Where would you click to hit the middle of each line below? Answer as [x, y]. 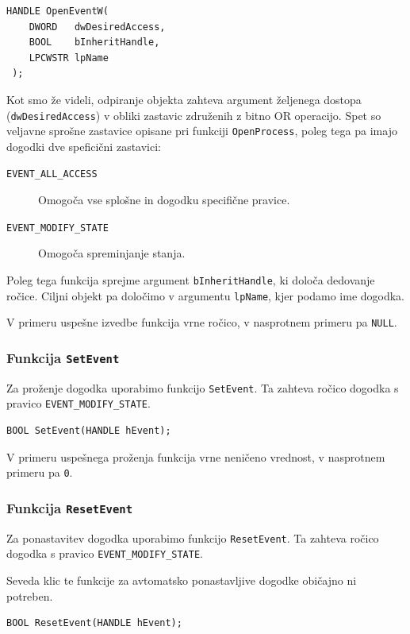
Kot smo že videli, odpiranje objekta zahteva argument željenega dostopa [184, 99]
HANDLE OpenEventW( [57, 11]
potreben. [30, 595]
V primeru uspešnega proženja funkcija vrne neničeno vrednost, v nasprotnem [196, 456]
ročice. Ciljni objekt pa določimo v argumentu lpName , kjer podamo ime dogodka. [206, 295]
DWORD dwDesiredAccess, [97, 27]
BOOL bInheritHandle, [94, 43]
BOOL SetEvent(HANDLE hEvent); [89, 431]
